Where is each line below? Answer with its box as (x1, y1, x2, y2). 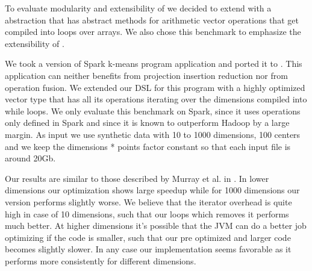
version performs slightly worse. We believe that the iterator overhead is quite (5, 195, 292, 208)
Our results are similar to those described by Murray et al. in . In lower (5, 172, 269, 184)
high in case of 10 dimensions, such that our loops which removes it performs (5, 207, 289, 220)
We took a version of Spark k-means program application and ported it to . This (5, 57, 302, 70)
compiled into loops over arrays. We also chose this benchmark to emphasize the (5, 25, 301, 38)
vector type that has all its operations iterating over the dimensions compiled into (5, 93, 307, 105)
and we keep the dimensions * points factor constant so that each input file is (5, 140, 291, 152)
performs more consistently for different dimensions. (5, 254, 196, 267)
